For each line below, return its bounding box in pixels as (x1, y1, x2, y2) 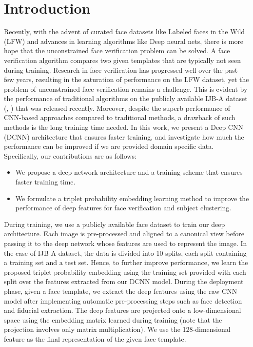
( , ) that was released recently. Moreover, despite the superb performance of (4, 102, 231, 113)
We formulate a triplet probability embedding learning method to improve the (15, 193, 249, 203)
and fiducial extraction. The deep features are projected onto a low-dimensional (4, 305, 241, 315)
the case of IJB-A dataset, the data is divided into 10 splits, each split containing (4, 247, 247, 258)
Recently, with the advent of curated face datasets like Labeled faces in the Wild (4, 26, 245, 37)
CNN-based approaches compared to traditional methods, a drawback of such (4, 112, 235, 122)
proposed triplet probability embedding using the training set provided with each (4, 266, 246, 277)
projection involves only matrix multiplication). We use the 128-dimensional (4, 324, 231, 334)
